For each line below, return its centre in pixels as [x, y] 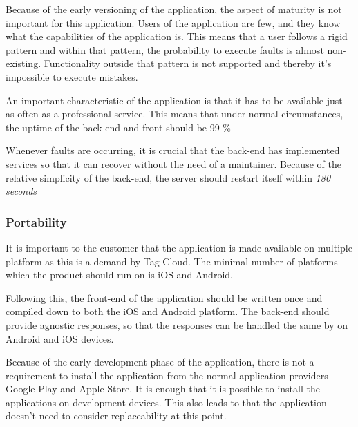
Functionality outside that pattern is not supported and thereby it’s [188, 63]
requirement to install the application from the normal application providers [167, 375]
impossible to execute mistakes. [72, 76]
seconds [21, 191]
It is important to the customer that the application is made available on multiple [179, 247]
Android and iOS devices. [60, 338]
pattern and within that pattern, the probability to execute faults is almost [165, 49]
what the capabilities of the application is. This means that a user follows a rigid [177, 36]
